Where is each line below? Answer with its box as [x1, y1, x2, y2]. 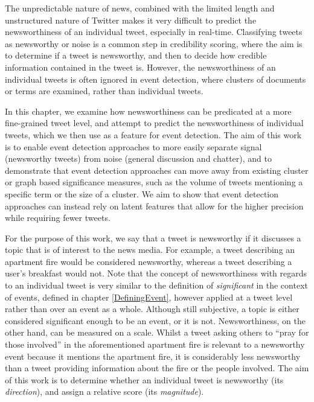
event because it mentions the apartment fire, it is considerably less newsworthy [5, 349, 301, 362]
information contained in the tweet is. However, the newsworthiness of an [5, 60, 276, 73]
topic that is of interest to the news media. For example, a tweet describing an [5, 243, 295, 256]
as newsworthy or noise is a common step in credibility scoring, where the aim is [5, 37, 303, 49]
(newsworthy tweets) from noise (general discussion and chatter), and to [5, 152, 272, 165]
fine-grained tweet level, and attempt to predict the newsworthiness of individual [5, 116, 304, 129]
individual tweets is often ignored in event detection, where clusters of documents [5, 72, 306, 85]
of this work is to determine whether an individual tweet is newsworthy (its [5, 373, 284, 386]
